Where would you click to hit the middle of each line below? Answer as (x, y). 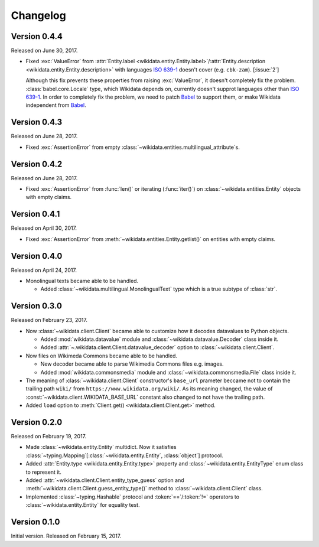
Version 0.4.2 (37, 164)
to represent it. (44, 472)
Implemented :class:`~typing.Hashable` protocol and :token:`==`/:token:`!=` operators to (132, 497)
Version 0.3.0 (36, 306)
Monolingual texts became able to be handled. (82, 281)
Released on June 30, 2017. (44, 51)
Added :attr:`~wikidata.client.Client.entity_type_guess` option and (105, 480)
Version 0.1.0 (35, 522)
